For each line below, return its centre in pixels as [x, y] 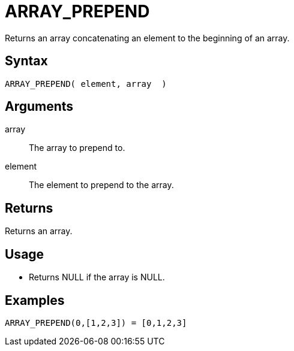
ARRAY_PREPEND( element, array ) [86, 84]
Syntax [26, 61]
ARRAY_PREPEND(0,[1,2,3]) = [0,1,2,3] [96, 323]
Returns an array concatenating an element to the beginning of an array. [147, 38]
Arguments [39, 107]
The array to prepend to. [77, 148]
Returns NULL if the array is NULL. [97, 277]
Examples [35, 300]
